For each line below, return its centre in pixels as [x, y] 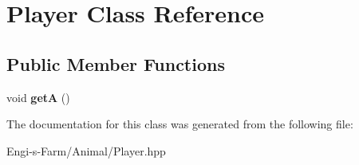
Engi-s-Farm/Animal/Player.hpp [86, 150]
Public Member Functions [116, 63]
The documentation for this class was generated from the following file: [180, 124]
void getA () [38, 97]
